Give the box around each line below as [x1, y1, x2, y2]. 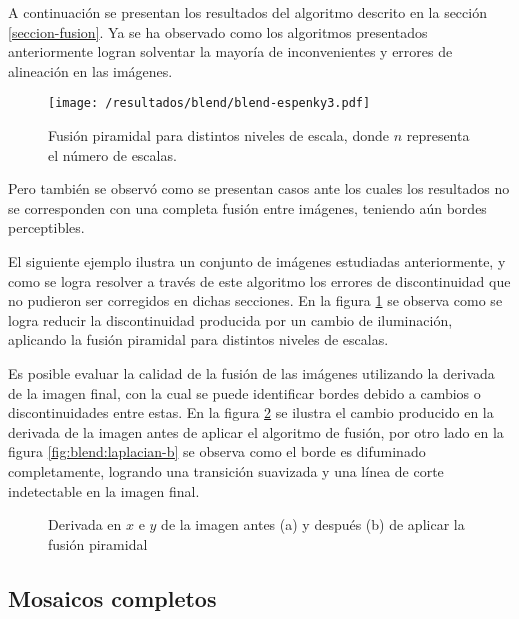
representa [406, 125, 470, 146]
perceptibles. [8, 217, 85, 238]
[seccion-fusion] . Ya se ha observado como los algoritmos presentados [8, 21, 428, 42]
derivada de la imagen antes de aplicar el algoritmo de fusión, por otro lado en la [8, 421, 504, 442]
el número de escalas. [48, 144, 177, 165]
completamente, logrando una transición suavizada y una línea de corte [8, 460, 444, 481]
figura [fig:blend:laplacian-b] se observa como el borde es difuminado [8, 441, 426, 462]
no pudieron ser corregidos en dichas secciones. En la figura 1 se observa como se [8, 290, 503, 311]
